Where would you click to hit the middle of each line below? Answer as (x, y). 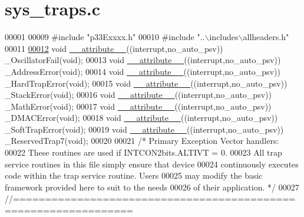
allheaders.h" (266, 37)
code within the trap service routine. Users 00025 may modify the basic (134, 175)
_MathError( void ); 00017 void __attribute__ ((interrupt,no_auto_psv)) (138, 106)
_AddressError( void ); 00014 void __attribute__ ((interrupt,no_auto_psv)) (143, 71)
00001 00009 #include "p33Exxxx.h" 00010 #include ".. (105, 37)
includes (224, 37)
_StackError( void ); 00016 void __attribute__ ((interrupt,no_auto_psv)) (138, 95)
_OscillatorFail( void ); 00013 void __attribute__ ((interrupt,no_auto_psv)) (143, 60)
